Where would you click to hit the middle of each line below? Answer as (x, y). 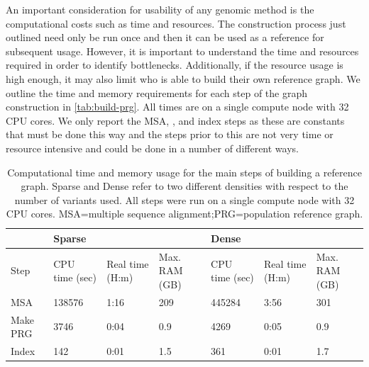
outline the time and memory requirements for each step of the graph (156, 92)
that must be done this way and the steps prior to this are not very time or (170, 134)
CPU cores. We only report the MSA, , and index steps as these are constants (175, 120)
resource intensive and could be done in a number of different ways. (152, 148)
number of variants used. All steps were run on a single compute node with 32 (184, 199)
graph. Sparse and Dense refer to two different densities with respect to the (184, 186)
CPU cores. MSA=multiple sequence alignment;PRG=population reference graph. (184, 214)
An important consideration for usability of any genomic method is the (160, 9)
